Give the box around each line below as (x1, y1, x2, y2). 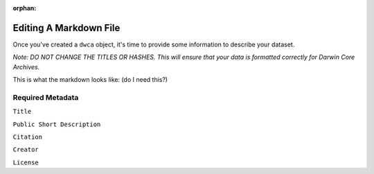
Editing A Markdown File (12, 21, 121, 34)
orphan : (12, 4, 37, 12)
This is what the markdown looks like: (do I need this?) (12, 76, 168, 84)
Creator (12, 146, 39, 154)
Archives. (12, 62, 40, 71)
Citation (12, 133, 43, 141)
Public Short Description (12, 120, 101, 128)
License (12, 158, 39, 166)
